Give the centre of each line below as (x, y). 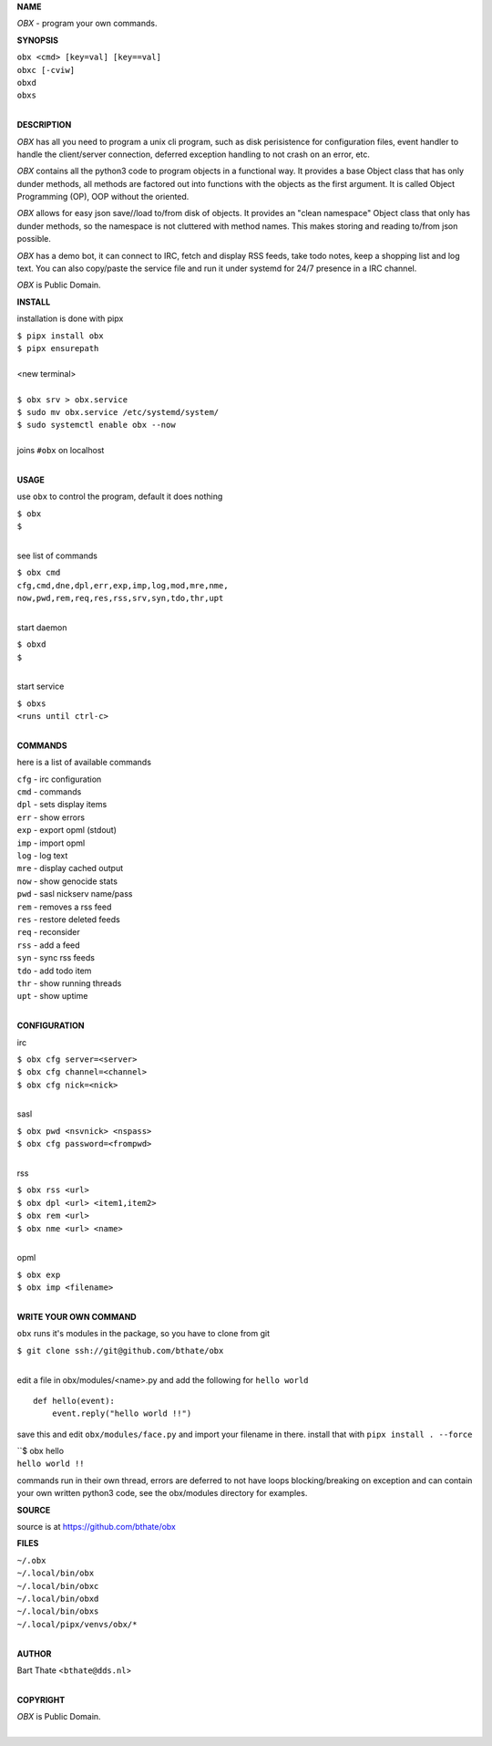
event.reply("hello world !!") (122, 1413)
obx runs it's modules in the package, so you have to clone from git (143, 1334)
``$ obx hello (40, 1451)
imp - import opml (51, 843)
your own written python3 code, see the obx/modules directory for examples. (162, 1493)
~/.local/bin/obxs (58, 1611)
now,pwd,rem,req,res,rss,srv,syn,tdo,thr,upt (120, 598)
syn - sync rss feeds (56, 958)
